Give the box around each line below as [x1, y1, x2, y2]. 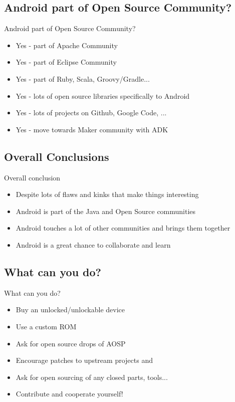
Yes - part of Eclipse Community [16, 57, 117, 67]
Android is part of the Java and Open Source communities [16, 206, 196, 216]
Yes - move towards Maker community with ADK [16, 124, 168, 134]
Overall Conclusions [4, 148, 109, 164]
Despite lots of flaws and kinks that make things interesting [16, 189, 199, 199]
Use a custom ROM [16, 321, 77, 331]
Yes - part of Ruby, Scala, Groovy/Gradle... [16, 73, 150, 84]
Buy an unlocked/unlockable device [16, 304, 125, 315]
